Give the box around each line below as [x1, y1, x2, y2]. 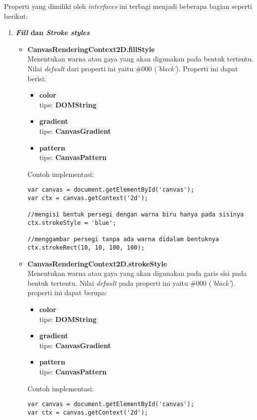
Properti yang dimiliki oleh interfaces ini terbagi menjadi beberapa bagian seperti [4, 1, 252, 11]
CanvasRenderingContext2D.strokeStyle [27, 258, 167, 268]
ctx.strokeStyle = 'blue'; [27, 219, 116, 226]
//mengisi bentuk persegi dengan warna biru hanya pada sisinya [27, 211, 244, 218]
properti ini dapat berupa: [27, 287, 107, 298]
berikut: [4, 10, 28, 21]
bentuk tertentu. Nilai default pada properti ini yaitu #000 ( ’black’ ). [27, 277, 236, 288]
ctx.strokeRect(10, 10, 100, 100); [27, 244, 145, 251]
